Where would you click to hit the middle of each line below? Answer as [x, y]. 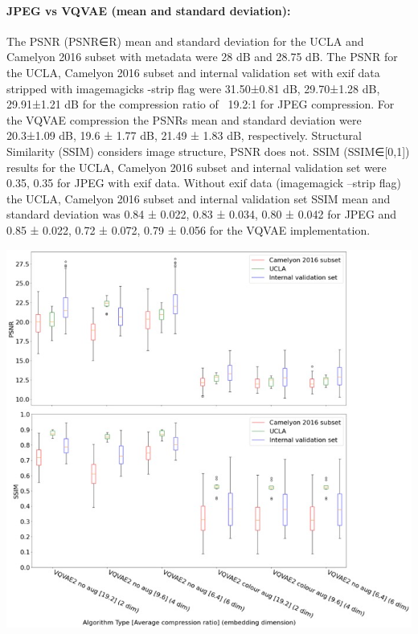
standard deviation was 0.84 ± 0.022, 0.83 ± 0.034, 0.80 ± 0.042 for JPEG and [202, 214]
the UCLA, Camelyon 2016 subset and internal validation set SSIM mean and [199, 198]
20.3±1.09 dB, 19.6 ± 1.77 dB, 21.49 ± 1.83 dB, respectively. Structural [184, 135]
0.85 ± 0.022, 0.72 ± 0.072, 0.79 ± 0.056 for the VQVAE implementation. [189, 229]
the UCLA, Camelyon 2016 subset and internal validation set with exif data [193, 72]
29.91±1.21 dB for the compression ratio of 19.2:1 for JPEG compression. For [201, 104]
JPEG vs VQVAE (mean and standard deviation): [149, 10]
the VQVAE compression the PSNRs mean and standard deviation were [184, 119]
